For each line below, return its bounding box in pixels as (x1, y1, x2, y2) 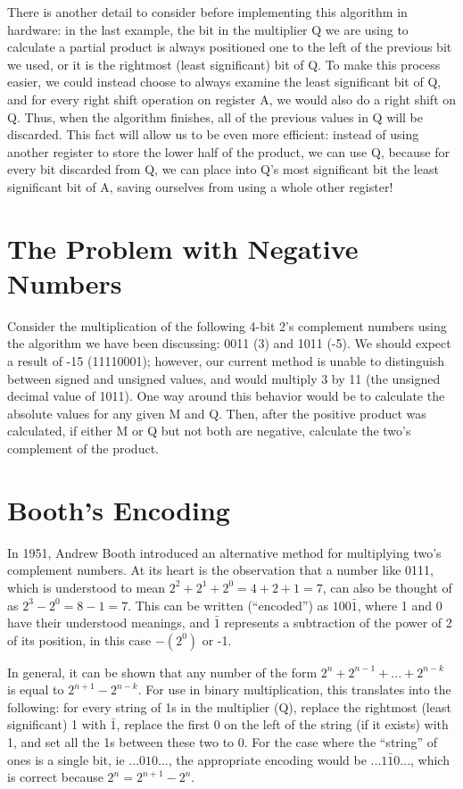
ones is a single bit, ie (7, 750, 125, 768)
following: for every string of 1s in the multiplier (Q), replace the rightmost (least (7, 697, 451, 716)
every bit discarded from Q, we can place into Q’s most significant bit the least (7, 160, 439, 179)
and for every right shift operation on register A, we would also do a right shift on (7, 89, 457, 108)
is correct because (7, 768, 103, 786)
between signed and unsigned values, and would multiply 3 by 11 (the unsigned (7, 369, 441, 387)
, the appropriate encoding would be (168, 750, 367, 768)
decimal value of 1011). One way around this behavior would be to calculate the (7, 386, 445, 405)
